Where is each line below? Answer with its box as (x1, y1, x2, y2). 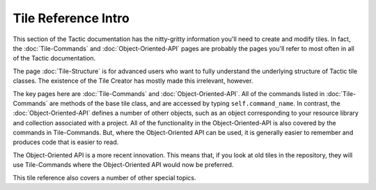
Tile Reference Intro (13, 10, 130, 26)
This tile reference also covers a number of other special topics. (13, 173, 196, 182)
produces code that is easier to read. (13, 138, 119, 146)
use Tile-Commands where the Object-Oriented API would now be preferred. (13, 161, 234, 169)
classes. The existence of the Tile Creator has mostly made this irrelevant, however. (13, 77, 253, 85)
